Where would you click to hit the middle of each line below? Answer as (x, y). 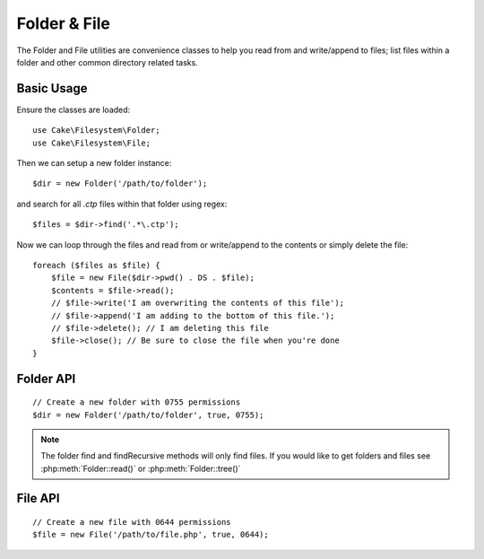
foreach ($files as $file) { (96, 265)
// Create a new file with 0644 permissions (132, 522)
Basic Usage (52, 88)
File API (38, 498)
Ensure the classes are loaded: (73, 109)
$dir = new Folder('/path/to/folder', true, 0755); (148, 415)
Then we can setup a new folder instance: (94, 163)
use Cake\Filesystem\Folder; (96, 131)
